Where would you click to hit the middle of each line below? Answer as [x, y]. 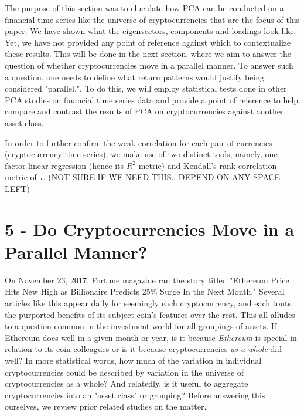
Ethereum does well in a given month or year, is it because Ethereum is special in [151, 337]
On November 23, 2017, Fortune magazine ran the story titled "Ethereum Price [147, 280]
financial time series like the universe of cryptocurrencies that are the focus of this [152, 19]
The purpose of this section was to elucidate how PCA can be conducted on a [144, 8]
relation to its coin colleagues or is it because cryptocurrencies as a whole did [143, 349]
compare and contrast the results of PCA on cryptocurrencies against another [144, 111]
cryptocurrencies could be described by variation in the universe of [124, 372]
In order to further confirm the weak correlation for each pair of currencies [139, 142]
